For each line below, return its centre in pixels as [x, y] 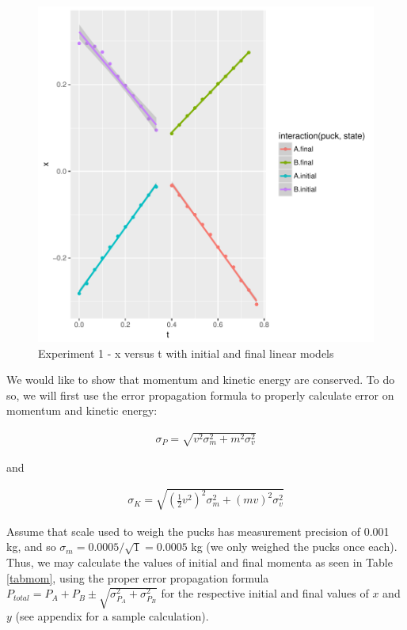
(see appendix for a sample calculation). [112, 616]
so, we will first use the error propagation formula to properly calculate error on [200, 395]
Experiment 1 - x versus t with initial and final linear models [186, 353]
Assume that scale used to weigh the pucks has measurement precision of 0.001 [198, 531]
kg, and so [31, 547]
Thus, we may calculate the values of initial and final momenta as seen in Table [200, 562]
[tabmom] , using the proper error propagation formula [138, 577]
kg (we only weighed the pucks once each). [294, 547]
